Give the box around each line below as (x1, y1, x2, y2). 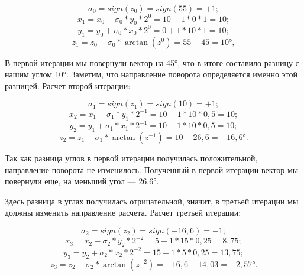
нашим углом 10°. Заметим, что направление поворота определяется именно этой (5, 68, 297, 80)
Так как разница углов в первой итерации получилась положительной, (5, 151, 258, 164)
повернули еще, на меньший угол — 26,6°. (5, 175, 159, 187)
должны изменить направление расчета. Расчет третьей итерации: (5, 206, 241, 219)
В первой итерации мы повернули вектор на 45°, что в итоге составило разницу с (5, 56, 299, 69)
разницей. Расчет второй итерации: (5, 79, 131, 92)
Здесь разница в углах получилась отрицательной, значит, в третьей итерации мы (5, 194, 299, 207)
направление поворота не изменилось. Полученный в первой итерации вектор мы (5, 163, 299, 176)
